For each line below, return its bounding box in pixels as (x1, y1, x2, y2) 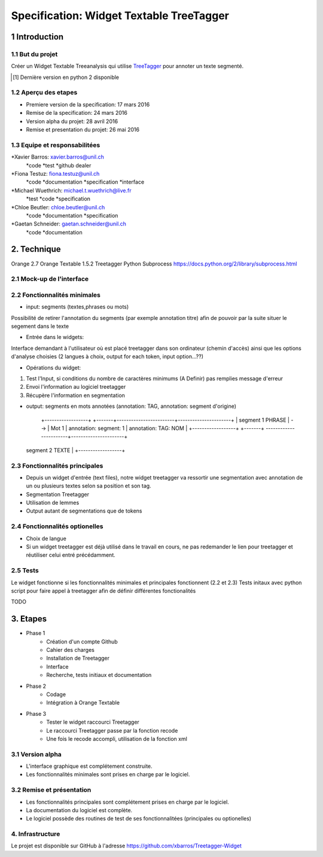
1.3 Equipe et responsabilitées (11, 141, 100, 149)
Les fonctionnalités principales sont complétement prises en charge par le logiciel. (26, 798, 230, 806)
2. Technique (11, 244, 61, 254)
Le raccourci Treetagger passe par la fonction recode (46, 727, 178, 734)
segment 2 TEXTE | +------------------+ (26, 446, 126, 454)
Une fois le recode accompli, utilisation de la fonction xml (46, 735, 188, 742)
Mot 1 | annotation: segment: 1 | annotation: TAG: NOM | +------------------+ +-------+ (50, 425, 264, 432)
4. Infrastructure (11, 830, 60, 838)
